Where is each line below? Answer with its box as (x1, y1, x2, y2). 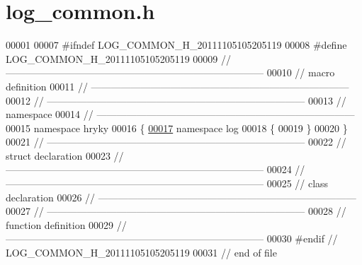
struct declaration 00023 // (6, 148, 124, 163)
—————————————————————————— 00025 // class (6, 176, 329, 191)
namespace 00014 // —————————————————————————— (6, 107, 355, 122)
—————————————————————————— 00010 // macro (6, 65, 335, 80)
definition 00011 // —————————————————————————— (6, 78, 349, 93)
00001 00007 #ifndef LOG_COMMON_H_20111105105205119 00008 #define (6, 37, 347, 52)
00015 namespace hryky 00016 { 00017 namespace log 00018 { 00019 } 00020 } (6, 120, 348, 135)
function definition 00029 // (6, 217, 127, 232)
